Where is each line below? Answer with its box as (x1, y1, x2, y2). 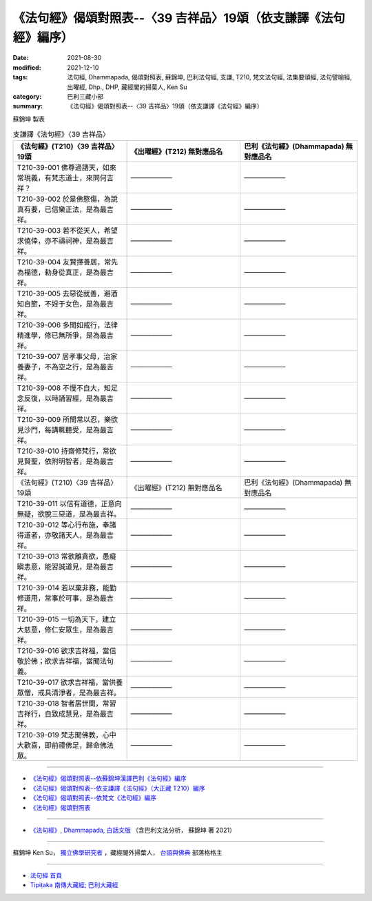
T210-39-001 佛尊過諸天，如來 (17, 163, 116, 173)
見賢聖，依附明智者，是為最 (17, 456, 107, 466)
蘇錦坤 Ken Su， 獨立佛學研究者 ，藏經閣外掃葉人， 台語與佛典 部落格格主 (12, 849, 223, 857)
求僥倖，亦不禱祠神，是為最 (17, 236, 107, 246)
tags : (12, 73, 28, 81)
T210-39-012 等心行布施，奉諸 (17, 520, 116, 530)
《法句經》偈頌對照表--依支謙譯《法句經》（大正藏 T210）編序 (30, 784, 205, 792)
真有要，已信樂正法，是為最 (17, 204, 107, 214)
